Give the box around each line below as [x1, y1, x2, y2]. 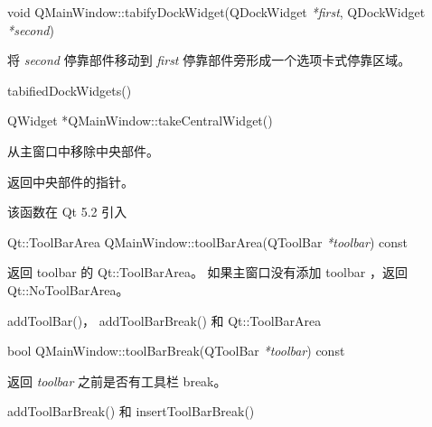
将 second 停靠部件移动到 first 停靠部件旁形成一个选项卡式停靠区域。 [7, 51, 411, 70]
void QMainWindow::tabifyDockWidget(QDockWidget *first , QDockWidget [7, 3, 426, 21]
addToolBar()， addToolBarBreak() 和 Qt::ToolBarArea [7, 311, 322, 330]
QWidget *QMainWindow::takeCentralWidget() [7, 111, 273, 130]
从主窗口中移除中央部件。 [7, 141, 159, 160]
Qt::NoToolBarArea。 [7, 280, 129, 299]
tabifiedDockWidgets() [7, 80, 132, 99]
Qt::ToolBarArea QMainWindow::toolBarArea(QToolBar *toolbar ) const [7, 232, 409, 251]
